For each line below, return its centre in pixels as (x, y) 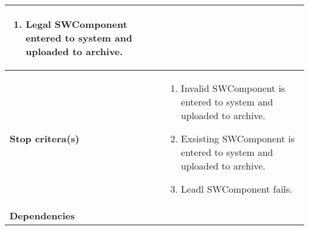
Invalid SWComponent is (233, 88)
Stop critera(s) (45, 138)
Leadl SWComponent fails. (237, 189)
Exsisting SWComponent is (238, 138)
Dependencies (42, 215)
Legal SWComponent (77, 24)
